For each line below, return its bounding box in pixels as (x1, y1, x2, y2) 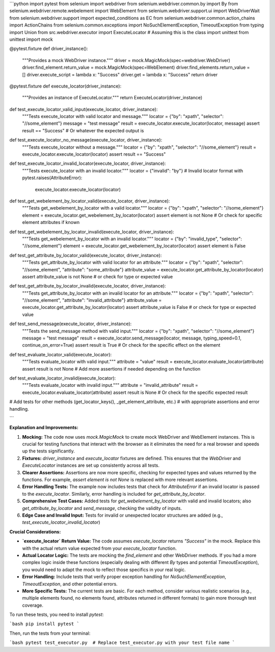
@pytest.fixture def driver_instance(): (9, 46, 89, 52)
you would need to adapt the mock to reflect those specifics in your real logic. (22, 566, 186, 573)
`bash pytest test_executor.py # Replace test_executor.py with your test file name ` (9, 640, 235, 646)
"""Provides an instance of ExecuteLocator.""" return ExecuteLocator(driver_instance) (22, 95, 203, 101)
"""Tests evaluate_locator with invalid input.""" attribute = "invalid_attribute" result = (22, 382, 199, 388)
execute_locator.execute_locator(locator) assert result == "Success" (22, 151, 166, 157)
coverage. (22, 602, 43, 608)
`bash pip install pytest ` (9, 621, 80, 627)
